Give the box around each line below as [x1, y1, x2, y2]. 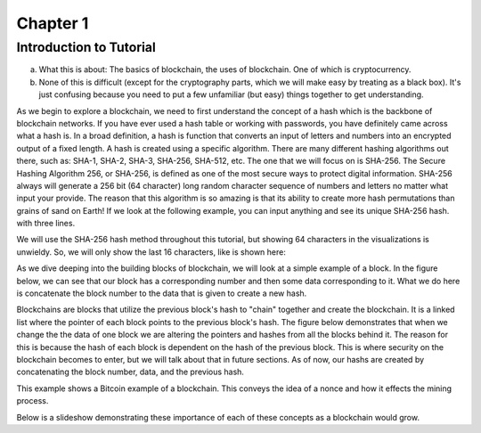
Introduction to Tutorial [16, 39, 156, 55]
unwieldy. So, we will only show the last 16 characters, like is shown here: [16, 246, 287, 257]
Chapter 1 [16, 13, 89, 33]
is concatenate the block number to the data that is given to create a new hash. [16, 288, 307, 298]
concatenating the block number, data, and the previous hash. [16, 366, 245, 378]
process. [16, 396, 49, 406]
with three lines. [16, 218, 76, 229]
